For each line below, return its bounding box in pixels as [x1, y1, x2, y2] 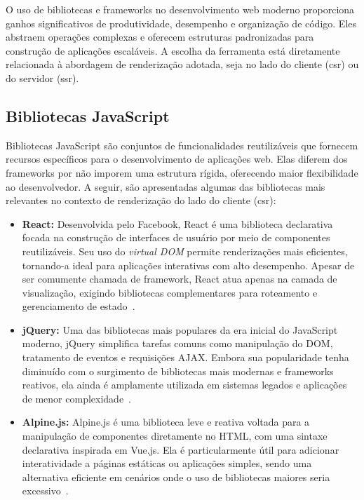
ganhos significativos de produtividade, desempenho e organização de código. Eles [6, 15, 357, 30]
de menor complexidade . [22, 391, 132, 405]
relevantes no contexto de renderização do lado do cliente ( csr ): [6, 193, 276, 208]
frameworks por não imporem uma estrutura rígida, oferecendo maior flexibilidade [6, 165, 358, 180]
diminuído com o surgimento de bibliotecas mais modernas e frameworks [22, 363, 334, 378]
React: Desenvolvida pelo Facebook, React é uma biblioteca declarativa [22, 216, 333, 231]
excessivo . [22, 483, 69, 498]
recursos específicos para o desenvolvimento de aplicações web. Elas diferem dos [6, 151, 348, 166]
